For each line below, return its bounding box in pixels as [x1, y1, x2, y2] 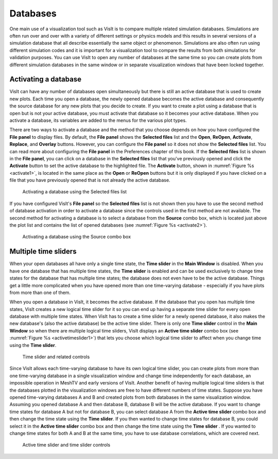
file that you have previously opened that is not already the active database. [9, 177, 170, 183]
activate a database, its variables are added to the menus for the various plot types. [9, 117, 187, 123]
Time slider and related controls [22, 354, 90, 360]
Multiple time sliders [9, 247, 77, 256]
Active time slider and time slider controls [22, 442, 111, 448]
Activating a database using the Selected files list [22, 189, 127, 195]
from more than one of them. [9, 289, 71, 296]
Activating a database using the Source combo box [22, 234, 131, 240]
